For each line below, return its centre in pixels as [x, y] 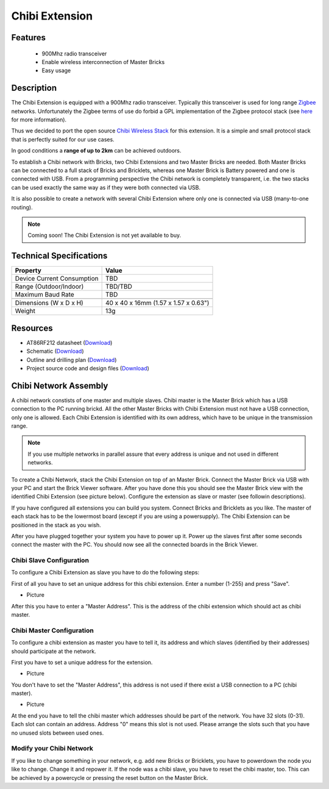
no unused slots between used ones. [58, 733]
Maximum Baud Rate [44, 295]
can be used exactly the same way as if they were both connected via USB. [106, 187]
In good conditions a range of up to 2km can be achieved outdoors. [96, 151]
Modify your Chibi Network [52, 749]
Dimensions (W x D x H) [49, 303]
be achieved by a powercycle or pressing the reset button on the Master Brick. [110, 777]
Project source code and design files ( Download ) [88, 368]
